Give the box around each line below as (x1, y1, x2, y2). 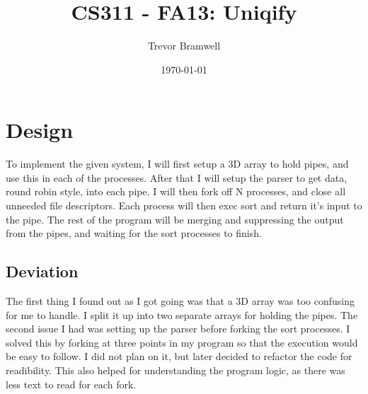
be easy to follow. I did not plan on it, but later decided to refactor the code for (6, 349, 352, 364)
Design (6, 115, 74, 144)
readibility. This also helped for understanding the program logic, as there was (6, 362, 345, 377)
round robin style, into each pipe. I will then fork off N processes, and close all (6, 184, 346, 199)
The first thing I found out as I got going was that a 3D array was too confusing (6, 294, 355, 308)
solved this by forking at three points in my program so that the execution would (6, 335, 358, 349)
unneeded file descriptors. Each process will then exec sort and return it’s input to (6, 198, 362, 213)
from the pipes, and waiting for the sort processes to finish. (6, 226, 262, 241)
